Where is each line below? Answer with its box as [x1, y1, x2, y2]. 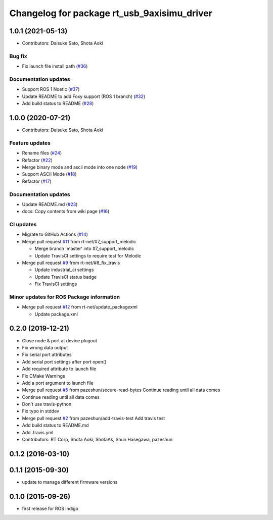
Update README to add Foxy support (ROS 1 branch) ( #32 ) [22, 93, 146, 99]
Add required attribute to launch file [22, 366, 97, 372]
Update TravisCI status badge [34, 274, 97, 280]
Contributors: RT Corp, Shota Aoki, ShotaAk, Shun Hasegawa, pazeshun [22, 437, 173, 443]
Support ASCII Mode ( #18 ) [22, 171, 77, 177]
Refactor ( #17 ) [22, 178, 52, 184]
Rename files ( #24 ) [22, 150, 62, 156]
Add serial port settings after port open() [22, 358, 107, 365]
